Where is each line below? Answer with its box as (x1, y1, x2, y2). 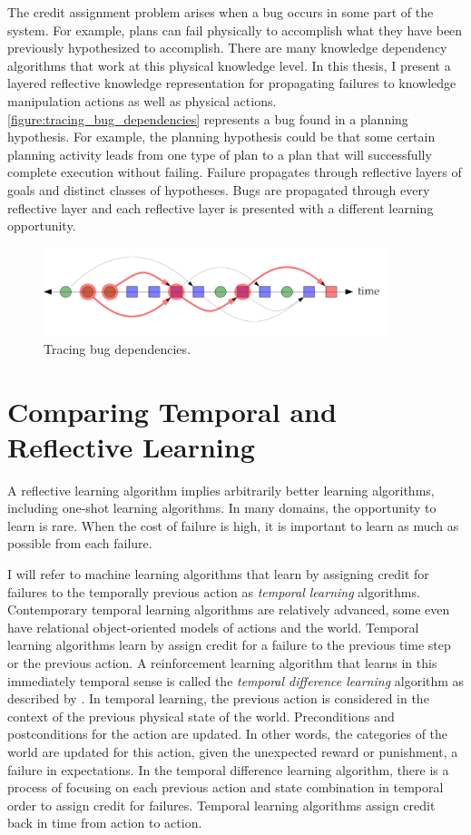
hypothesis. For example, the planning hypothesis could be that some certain (7, 127, 436, 146)
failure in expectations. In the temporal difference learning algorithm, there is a (7, 760, 449, 779)
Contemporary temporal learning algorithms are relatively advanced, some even (7, 600, 450, 619)
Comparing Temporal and (7, 392, 337, 429)
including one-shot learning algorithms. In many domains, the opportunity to (7, 498, 437, 517)
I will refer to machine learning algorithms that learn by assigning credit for (7, 565, 429, 584)
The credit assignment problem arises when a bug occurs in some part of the (7, 3, 434, 21)
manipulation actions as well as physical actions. (7, 91, 277, 110)
